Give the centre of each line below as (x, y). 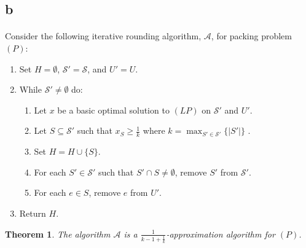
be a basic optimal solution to (113, 110)
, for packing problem (251, 36)
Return (33, 213)
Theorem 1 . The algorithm (58, 234)
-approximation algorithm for (221, 234)
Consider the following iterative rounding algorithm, (103, 36)
